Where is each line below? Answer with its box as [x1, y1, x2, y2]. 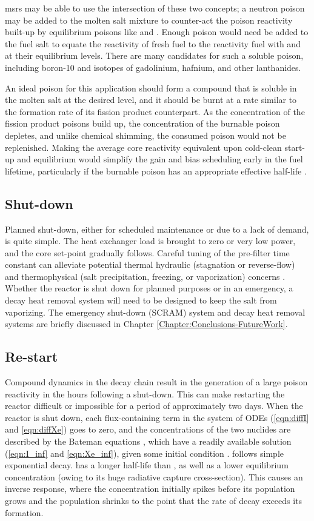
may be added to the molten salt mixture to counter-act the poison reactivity [5, 13, 293, 26]
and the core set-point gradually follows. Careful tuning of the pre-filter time [5, 246, 290, 259]
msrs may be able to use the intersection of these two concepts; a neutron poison [5, 2, 305, 14]
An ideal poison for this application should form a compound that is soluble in [5, 81, 297, 94]
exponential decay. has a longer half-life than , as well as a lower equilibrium [5, 459, 289, 471]
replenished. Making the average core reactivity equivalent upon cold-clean [5, 141, 282, 153]
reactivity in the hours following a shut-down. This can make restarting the [5, 387, 285, 400]
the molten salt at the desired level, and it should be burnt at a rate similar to [5, 93, 297, 106]
